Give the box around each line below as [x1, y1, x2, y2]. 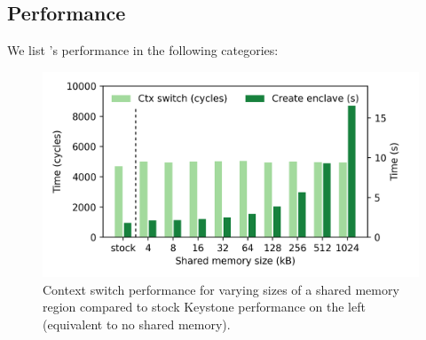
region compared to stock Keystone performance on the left [43, 297, 366, 316]
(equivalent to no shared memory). [43, 314, 231, 333]
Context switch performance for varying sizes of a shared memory [43, 280, 399, 298]
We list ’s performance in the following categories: [7, 41, 279, 59]
